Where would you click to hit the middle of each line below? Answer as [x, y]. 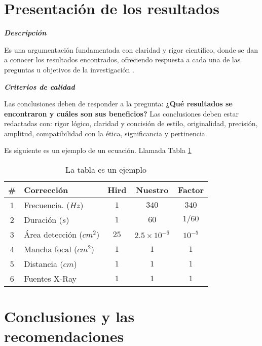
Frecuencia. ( [47, 205]
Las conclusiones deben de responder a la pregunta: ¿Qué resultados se [118, 104]
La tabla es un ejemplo [106, 170]
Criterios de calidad [40, 86]
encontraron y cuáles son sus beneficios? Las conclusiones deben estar [122, 113]
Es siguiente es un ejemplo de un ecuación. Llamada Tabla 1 [98, 150]
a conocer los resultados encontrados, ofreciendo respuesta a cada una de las [122, 60]
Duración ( [43, 220]
